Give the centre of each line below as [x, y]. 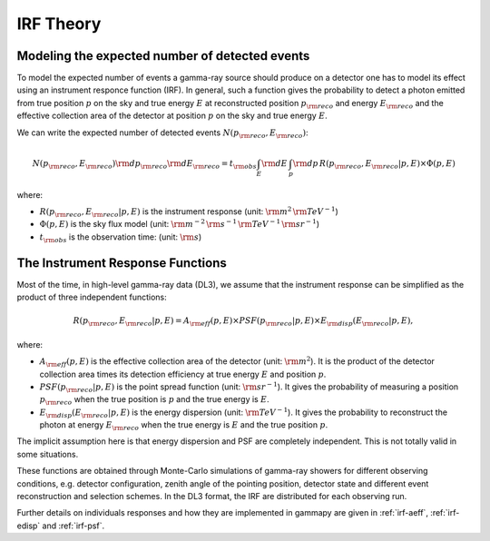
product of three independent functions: [92, 297]
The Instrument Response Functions [122, 263]
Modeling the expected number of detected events [163, 56]
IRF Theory [59, 24]
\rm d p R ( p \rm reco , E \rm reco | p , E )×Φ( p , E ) [374, 164]
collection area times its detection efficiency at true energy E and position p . [183, 374]
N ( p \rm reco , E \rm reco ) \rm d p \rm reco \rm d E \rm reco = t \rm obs [145, 164]
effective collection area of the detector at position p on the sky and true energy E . [172, 116]
